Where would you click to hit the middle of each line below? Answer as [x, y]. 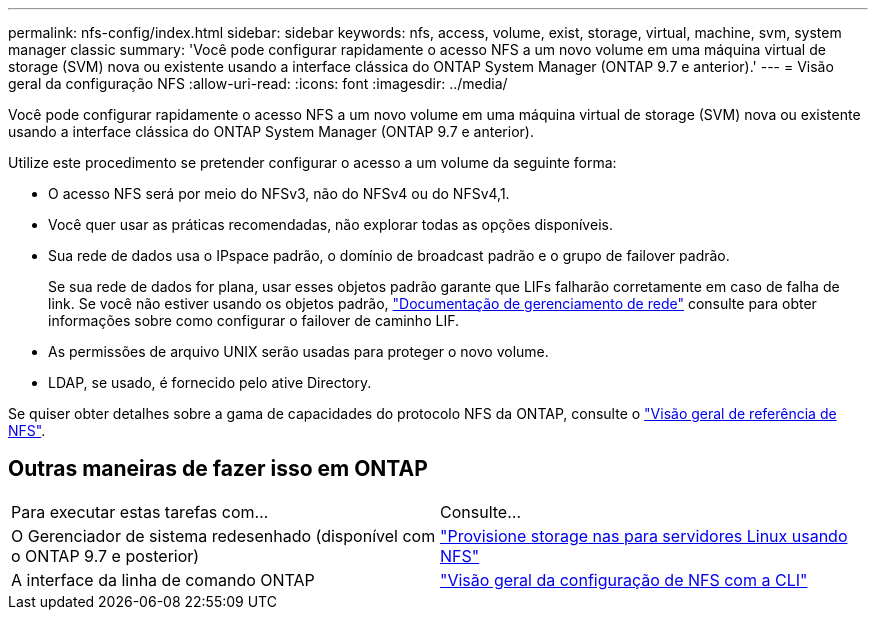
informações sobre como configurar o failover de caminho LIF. [253, 320]
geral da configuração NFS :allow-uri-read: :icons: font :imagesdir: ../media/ [258, 83]
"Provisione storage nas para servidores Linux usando [644, 535]
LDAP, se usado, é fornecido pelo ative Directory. [210, 382]
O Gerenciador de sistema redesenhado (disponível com [223, 535]
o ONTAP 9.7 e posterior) [105, 555]
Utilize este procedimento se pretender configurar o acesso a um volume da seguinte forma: [312, 162]
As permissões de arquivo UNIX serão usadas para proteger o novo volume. [298, 351]
